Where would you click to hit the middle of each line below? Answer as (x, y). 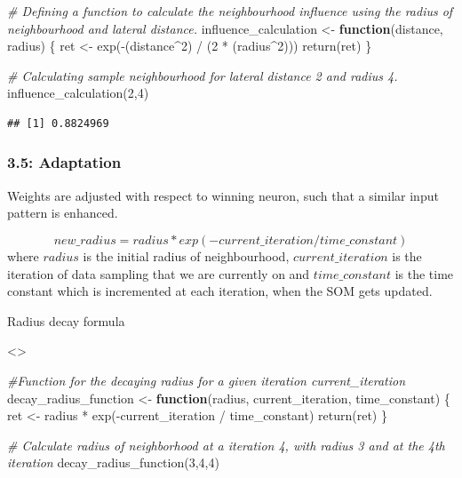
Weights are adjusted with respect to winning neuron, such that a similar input (223, 195)
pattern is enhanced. (63, 213)
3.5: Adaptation (64, 162)
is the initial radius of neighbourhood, (186, 255)
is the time (424, 273)
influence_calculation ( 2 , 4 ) (78, 93)
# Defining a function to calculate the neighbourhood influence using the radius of (230, 11)
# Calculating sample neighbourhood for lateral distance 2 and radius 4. (203, 75)
